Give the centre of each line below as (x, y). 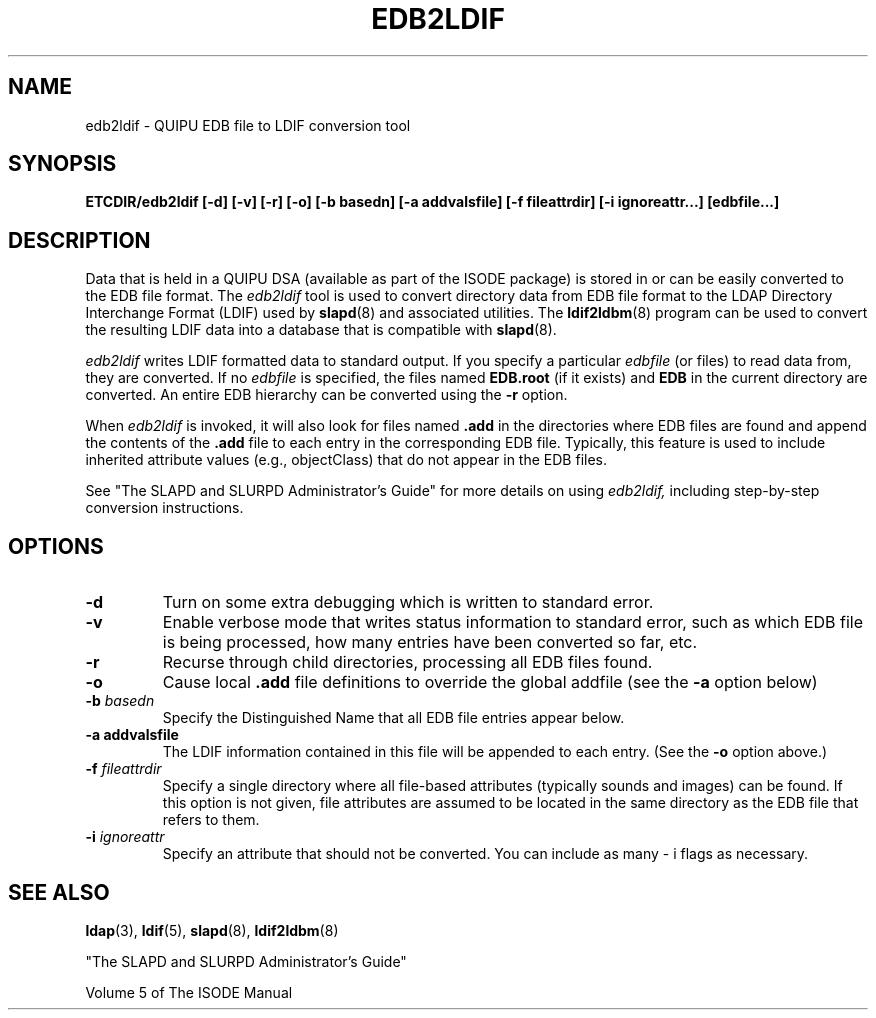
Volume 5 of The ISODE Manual (189, 992)
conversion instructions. (164, 508)
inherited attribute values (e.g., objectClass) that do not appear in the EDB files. (346, 460)
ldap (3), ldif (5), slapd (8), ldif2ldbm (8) (212, 930)
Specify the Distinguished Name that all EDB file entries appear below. (393, 718)
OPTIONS (56, 546)
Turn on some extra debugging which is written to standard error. (408, 602)
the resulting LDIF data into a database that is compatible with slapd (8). (321, 330)
